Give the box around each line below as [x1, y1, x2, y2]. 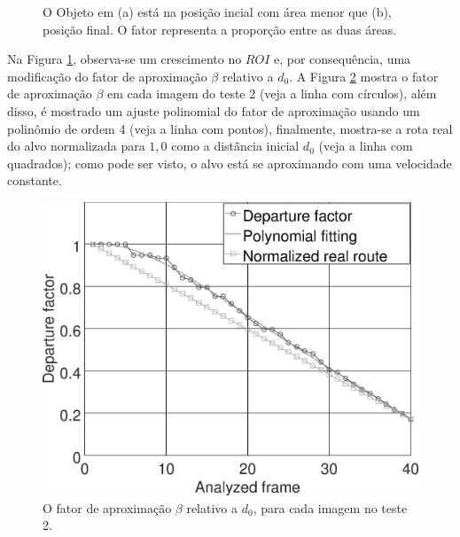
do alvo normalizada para [7, 136, 145, 155]
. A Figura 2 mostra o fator [289, 66, 439, 85]
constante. [7, 171, 62, 190]
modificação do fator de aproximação [7, 66, 207, 85]
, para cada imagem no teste [253, 498, 408, 517]
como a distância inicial [171, 136, 300, 155]
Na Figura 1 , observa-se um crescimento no [7, 50, 242, 68]
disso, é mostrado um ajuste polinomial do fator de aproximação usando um [7, 101, 420, 120]
